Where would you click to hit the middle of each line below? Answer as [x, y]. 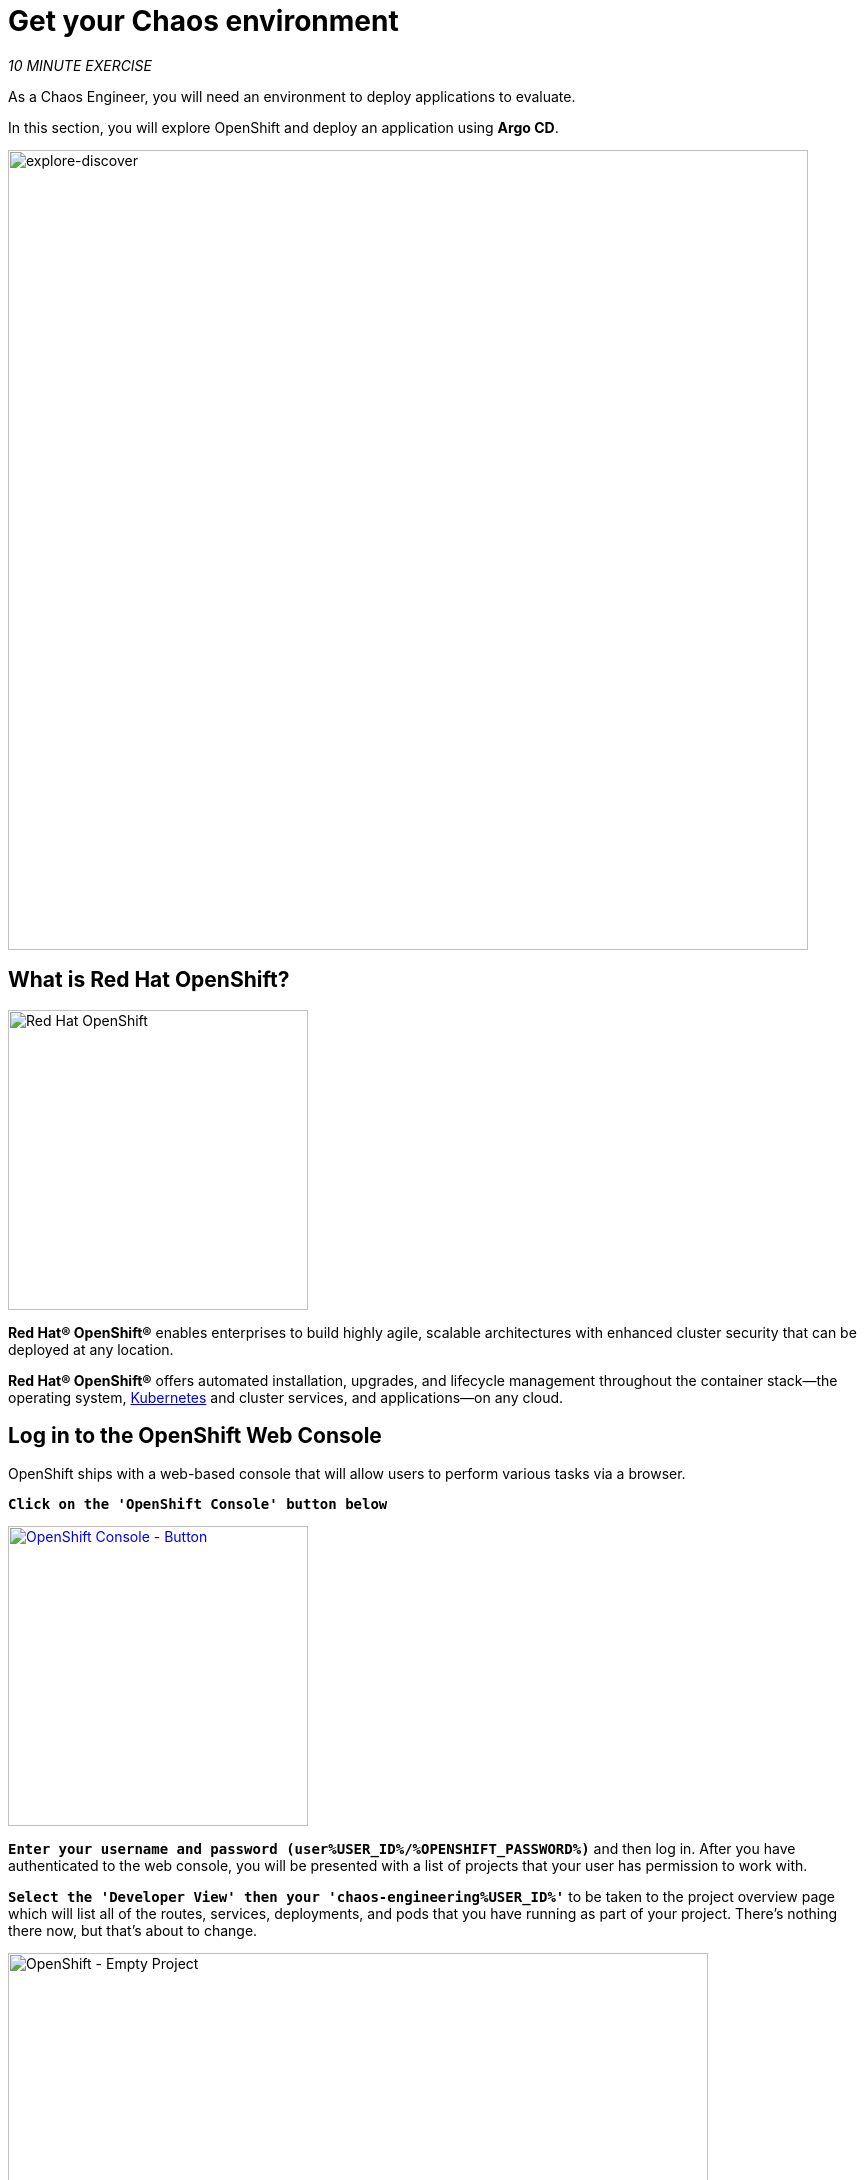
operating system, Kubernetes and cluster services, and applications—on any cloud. [286, 1397]
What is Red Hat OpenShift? [149, 980]
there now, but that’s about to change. [133, 1931]
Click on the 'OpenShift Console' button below [198, 1504]
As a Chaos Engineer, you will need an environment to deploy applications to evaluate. [292, 96]
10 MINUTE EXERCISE [80, 65]
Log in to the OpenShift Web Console [195, 1436]
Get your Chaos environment [203, 21]
